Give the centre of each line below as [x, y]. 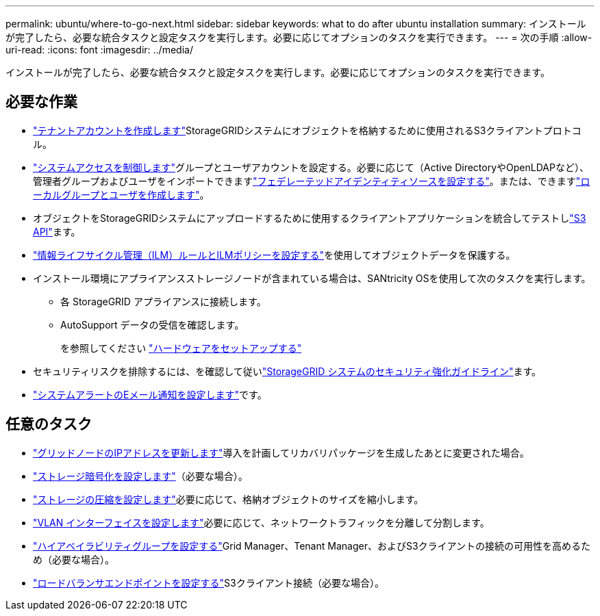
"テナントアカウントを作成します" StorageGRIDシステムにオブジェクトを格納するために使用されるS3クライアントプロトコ [307, 130]
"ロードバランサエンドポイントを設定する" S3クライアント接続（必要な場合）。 [209, 582]
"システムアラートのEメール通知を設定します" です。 [150, 394]
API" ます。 [57, 231]
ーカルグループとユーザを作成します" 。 [121, 194]
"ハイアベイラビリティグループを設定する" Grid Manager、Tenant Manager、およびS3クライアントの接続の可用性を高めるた [312, 546]
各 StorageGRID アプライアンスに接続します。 [163, 301]
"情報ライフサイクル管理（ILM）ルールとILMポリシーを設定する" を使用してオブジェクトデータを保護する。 [274, 255]
